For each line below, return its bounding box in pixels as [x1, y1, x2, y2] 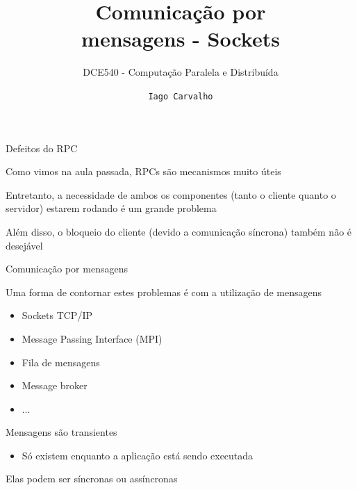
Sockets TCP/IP [22, 308, 92, 322]
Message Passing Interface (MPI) [22, 331, 163, 345]
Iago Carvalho [148, 91, 213, 101]
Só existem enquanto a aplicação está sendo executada [22, 448, 254, 462]
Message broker [22, 378, 88, 393]
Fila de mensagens [22, 354, 100, 369]
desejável [6, 238, 43, 252]
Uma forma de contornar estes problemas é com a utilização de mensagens [6, 284, 322, 299]
